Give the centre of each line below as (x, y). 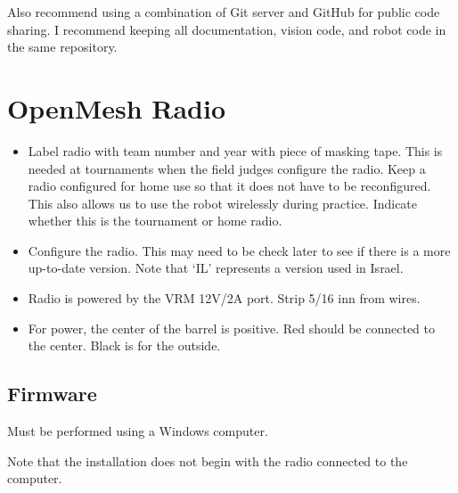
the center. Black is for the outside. (124, 345)
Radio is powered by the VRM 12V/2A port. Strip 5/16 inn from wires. (224, 298)
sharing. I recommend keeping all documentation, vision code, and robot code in (227, 29)
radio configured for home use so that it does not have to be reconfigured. (229, 186)
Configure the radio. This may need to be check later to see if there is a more (239, 250)
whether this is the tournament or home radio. (155, 221)
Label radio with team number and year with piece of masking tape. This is (235, 150)
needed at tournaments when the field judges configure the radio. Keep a (227, 168)
